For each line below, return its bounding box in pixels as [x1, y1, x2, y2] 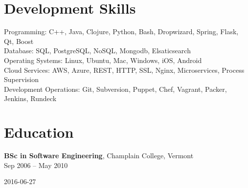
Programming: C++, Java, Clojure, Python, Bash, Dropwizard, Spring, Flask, [4, 26, 239, 37]
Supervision [4, 74, 39, 84]
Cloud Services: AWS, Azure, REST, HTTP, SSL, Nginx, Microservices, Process [4, 64, 245, 75]
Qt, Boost [4, 36, 34, 46]
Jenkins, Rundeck [4, 93, 57, 104]
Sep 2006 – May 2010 [4, 160, 68, 170]
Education [4, 122, 74, 142]
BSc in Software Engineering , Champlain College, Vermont [4, 150, 194, 160]
